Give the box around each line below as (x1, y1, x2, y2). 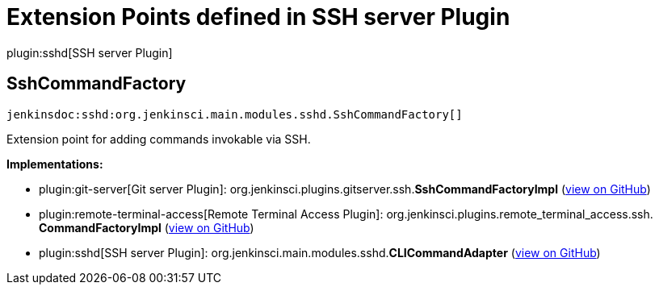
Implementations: (6, 156, 103, 171)
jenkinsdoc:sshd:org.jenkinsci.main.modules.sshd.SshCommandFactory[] (6, 107, 463, 121)
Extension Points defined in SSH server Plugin (6, 3, 510, 31)
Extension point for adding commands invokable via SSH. (6, 131, 311, 146)
